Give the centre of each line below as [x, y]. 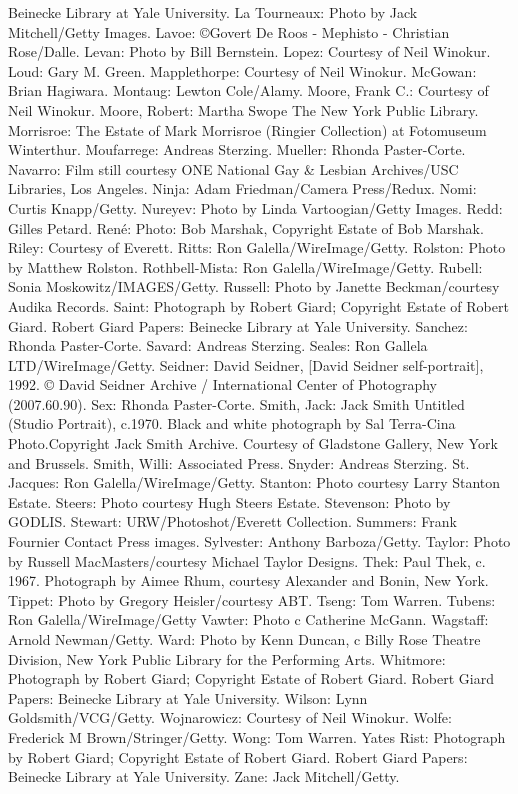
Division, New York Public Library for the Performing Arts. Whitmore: [227, 658]
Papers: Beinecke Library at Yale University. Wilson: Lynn [188, 697]
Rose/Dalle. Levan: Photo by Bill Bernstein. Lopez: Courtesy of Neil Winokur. [249, 51]
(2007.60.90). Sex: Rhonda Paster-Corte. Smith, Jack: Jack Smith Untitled [236, 403]
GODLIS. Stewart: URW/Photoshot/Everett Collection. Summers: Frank [232, 521]
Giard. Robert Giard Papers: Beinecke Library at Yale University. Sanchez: [238, 325]
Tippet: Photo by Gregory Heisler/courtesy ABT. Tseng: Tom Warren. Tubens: [252, 599]
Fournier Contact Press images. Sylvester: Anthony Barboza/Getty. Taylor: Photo [259, 541]
